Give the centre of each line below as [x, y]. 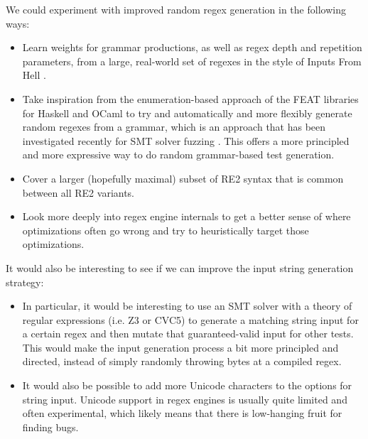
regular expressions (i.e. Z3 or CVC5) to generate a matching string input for [190, 319]
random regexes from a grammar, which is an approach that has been [174, 127]
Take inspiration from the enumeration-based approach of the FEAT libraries [190, 98]
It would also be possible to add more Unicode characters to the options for [187, 385]
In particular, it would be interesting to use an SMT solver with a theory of [187, 306]
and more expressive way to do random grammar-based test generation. [178, 155]
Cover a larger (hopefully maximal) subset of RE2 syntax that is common [183, 178]
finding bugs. [50, 427]
